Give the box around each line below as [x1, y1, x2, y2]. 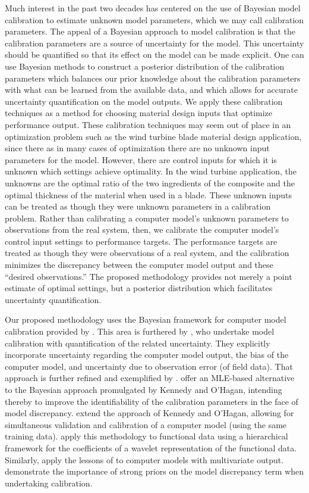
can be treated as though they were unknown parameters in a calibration [5, 200, 271, 213]
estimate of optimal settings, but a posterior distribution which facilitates [5, 282, 273, 294]
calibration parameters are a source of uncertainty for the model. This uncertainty [5, 36, 304, 49]
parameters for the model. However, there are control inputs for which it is [5, 153, 277, 166]
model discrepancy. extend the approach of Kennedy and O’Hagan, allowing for [5, 407, 294, 419]
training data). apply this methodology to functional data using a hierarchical [5, 430, 288, 442]
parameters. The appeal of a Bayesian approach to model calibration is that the [5, 25, 296, 38]
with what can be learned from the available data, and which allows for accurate [5, 83, 298, 96]
